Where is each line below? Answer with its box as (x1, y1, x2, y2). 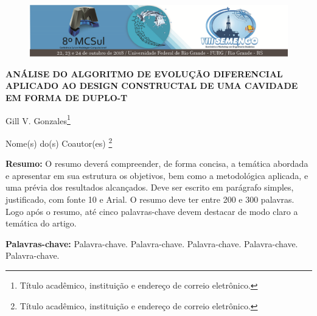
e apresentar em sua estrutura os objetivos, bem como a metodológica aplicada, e (5, 169, 308, 181)
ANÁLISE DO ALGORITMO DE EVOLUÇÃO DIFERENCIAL (5, 67, 283, 80)
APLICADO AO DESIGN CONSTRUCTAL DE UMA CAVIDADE (5, 79, 298, 92)
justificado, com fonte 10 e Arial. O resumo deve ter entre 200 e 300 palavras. (5, 192, 294, 205)
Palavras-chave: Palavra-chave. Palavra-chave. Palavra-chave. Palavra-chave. (5, 237, 298, 250)
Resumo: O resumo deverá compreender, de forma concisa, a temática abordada (5, 157, 308, 170)
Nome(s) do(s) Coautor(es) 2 (5, 135, 113, 149)
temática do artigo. (5, 217, 77, 230)
